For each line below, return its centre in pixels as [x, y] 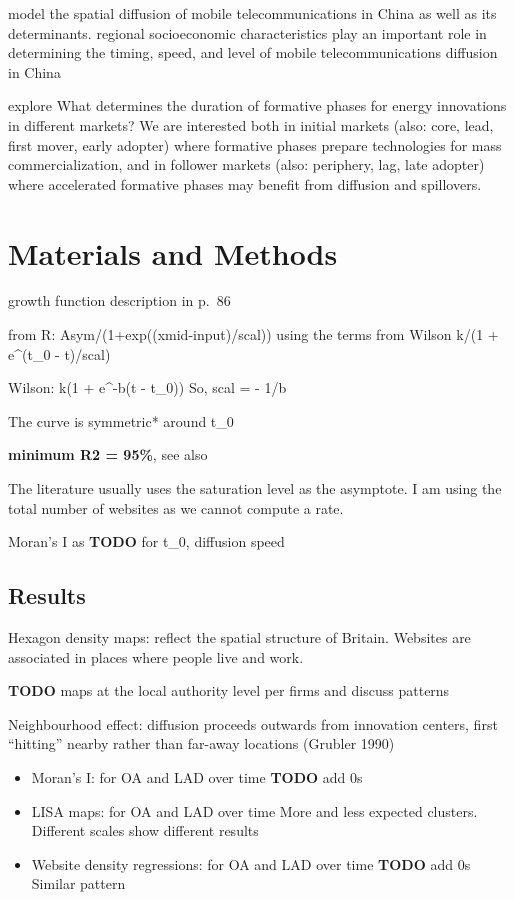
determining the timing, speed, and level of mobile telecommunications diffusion [253, 52]
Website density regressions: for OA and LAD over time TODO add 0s [251, 863]
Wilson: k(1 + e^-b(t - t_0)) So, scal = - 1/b [147, 387]
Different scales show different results [145, 830]
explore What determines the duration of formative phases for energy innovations [257, 105]
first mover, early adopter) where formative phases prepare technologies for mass [255, 144]
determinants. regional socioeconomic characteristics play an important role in [247, 32]
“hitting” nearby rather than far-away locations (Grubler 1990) [201, 743]
